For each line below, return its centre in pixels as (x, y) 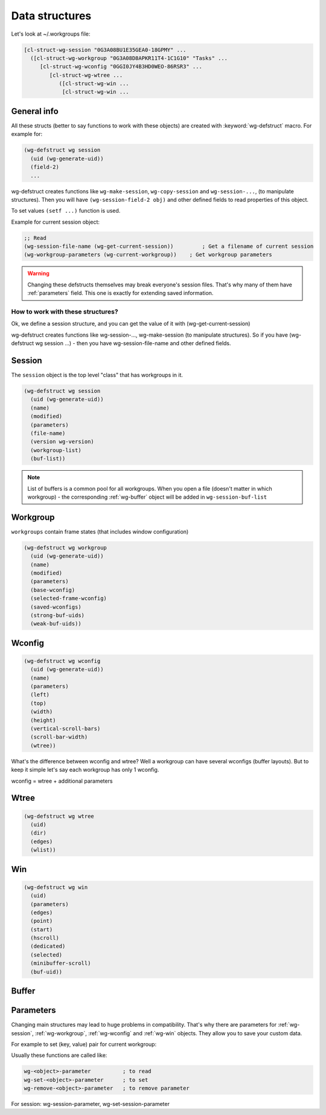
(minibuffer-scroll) (61, 963)
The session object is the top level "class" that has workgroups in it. (97, 375)
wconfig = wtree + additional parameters (62, 781)
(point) (42, 921)
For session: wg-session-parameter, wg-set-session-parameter (91, 1104)
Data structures (51, 16)
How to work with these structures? (65, 311)
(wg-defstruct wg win (56, 887)
